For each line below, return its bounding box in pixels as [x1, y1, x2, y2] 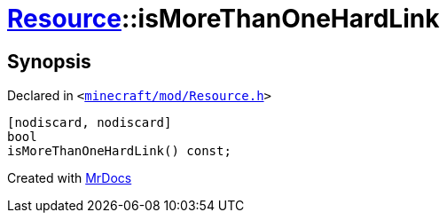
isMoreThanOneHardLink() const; [7, 144, 231, 159]
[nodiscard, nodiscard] [7, 115, 172, 130]
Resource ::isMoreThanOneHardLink [7, 4, 440, 34]
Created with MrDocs [7, 170, 132, 186]
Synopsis [7, 50, 91, 73]
